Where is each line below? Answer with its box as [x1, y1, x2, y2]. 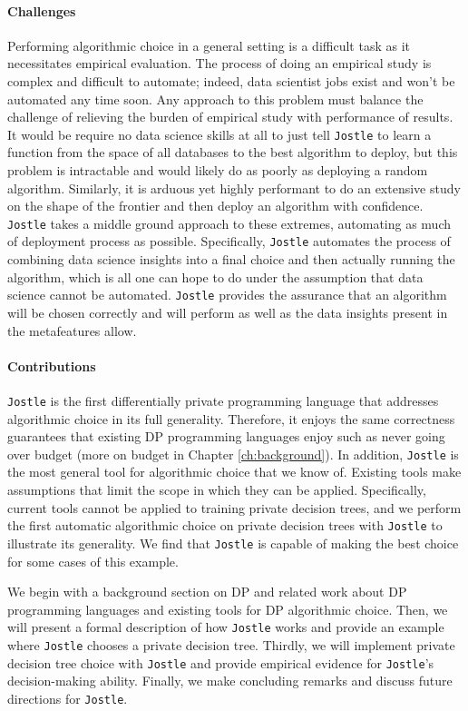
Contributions [7, 356, 96, 375]
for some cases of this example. [7, 551, 179, 570]
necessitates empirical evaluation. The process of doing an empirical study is [7, 54, 432, 73]
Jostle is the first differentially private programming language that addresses [7, 390, 439, 410]
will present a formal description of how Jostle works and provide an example [7, 617, 444, 637]
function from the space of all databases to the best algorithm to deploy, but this [7, 143, 458, 162]
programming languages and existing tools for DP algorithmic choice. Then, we [7, 599, 448, 618]
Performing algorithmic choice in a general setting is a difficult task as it [7, 35, 410, 54]
